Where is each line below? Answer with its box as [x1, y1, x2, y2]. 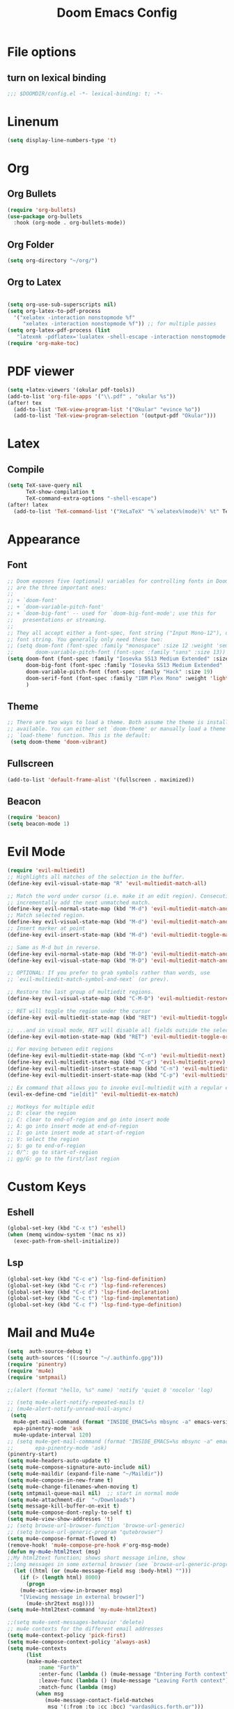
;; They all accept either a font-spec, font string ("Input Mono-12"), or [7, 629, 232, 636]
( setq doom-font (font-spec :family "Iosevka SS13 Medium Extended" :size [7, 655, 229, 663]
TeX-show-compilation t [25, 489, 95, 496]
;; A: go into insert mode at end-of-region [7, 1123, 139, 1130]
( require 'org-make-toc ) [7, 340, 79, 347]
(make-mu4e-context [25, 1657, 82, 1665]
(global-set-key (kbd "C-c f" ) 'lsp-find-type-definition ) [7, 1301, 182, 1308]
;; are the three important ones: [7, 584, 108, 591]
